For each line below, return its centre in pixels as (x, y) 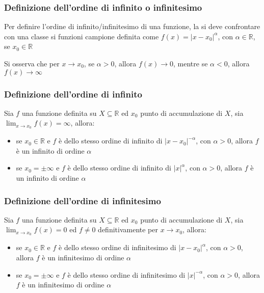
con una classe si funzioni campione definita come (82, 36)
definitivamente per (128, 229)
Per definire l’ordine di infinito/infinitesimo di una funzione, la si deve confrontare (132, 26)
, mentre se (191, 63)
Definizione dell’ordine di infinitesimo (83, 200)
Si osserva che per (32, 63)
